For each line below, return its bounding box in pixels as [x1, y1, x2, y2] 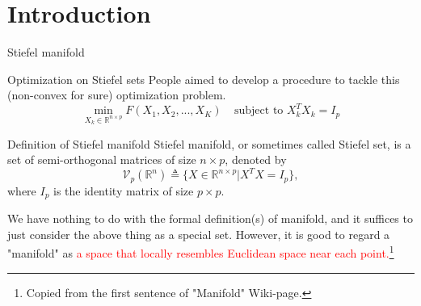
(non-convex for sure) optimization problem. [7, 86, 226, 103]
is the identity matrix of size [53, 182, 194, 199]
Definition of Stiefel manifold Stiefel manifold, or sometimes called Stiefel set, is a [7, 135, 411, 152]
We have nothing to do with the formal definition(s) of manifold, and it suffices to [7, 210, 413, 227]
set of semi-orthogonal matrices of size [7, 151, 196, 168]
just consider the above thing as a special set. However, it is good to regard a [7, 225, 390, 242]
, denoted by [225, 151, 287, 168]
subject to [234, 105, 284, 117]
